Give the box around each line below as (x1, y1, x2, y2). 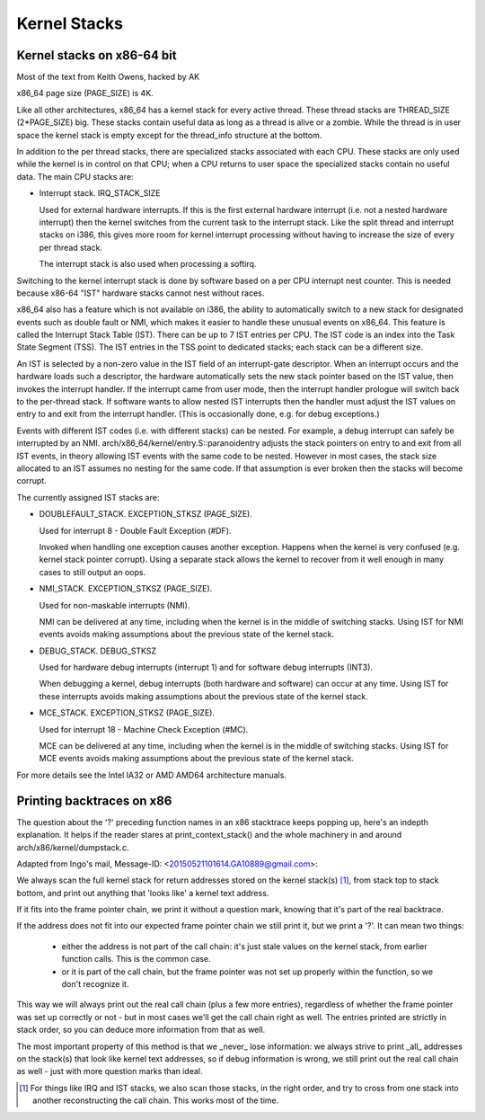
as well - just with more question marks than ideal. (16, 1066, 203, 1077)
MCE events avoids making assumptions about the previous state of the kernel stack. (39, 753, 355, 764)
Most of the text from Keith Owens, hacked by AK (16, 72, 200, 83)
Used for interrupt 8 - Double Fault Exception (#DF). (39, 525, 232, 536)
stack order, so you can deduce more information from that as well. (16, 1025, 266, 1036)
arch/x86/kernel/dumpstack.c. (16, 841, 129, 853)
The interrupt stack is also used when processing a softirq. (39, 259, 257, 270)
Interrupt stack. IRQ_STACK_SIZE (39, 188, 161, 199)
